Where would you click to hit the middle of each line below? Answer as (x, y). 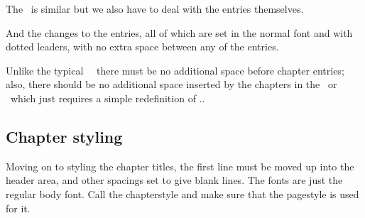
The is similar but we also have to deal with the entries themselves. (155, 9)
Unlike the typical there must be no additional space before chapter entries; (175, 70)
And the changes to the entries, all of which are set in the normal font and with (179, 32)
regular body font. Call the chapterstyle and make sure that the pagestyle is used (182, 194)
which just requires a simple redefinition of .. (108, 98)
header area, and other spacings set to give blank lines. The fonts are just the (174, 180)
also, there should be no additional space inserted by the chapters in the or (171, 84)
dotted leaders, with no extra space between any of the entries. (142, 47)
